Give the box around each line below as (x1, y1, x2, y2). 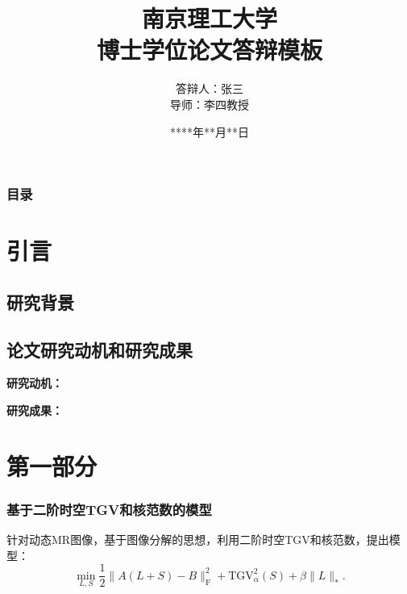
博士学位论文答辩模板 (96, 33, 322, 66)
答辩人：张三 (176, 80, 243, 97)
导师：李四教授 (170, 95, 249, 112)
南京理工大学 (141, 2, 277, 35)
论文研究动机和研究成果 (6, 337, 193, 362)
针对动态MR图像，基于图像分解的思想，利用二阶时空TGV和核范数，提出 (6, 531, 389, 548)
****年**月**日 (170, 123, 249, 140)
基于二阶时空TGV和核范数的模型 (6, 499, 212, 519)
